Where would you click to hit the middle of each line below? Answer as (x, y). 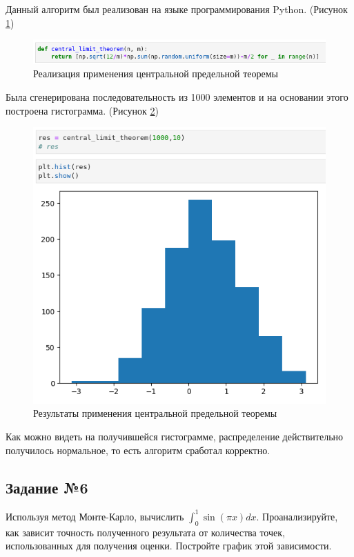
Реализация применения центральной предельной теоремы (156, 74)
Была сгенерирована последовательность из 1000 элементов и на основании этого (177, 96)
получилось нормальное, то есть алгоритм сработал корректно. (138, 450)
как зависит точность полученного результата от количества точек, (145, 532)
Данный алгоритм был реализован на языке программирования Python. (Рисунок (177, 9)
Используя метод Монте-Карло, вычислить (95, 516)
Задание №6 (47, 487)
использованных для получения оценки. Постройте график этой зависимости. (169, 546)
